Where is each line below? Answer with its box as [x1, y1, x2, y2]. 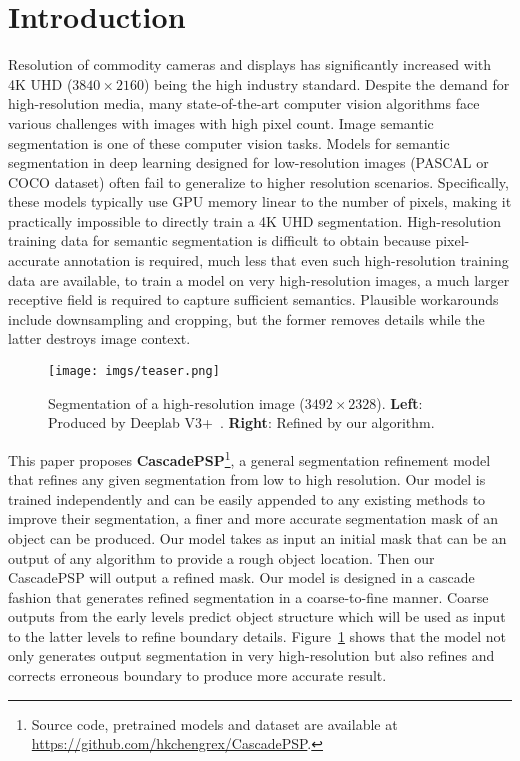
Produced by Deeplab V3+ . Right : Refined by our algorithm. [48, 412, 435, 433]
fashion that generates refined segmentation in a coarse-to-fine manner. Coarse [8, 586, 489, 607]
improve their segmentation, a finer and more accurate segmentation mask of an [8, 508, 498, 529]
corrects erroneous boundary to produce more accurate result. [8, 665, 387, 686]
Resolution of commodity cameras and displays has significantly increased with [8, 54, 492, 75]
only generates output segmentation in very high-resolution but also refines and [8, 645, 495, 666]
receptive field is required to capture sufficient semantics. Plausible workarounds [8, 289, 499, 310]
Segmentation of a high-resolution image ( [48, 392, 305, 413]
